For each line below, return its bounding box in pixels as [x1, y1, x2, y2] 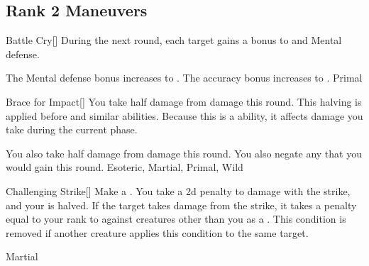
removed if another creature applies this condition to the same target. [6, 225, 309, 240]
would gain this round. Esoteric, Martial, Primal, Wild [6, 160, 243, 174]
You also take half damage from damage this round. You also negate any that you [6, 145, 362, 160]
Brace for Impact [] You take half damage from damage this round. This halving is [6, 94, 362, 109]
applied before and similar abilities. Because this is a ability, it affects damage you [6, 108, 363, 123]
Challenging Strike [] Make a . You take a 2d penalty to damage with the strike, [6, 183, 351, 198]
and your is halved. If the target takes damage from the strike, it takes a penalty [6, 197, 357, 212]
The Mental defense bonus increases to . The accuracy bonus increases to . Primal [6, 70, 363, 85]
